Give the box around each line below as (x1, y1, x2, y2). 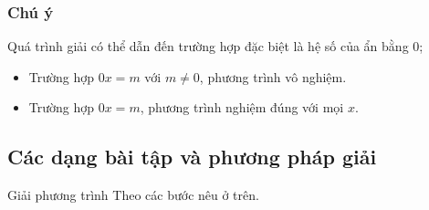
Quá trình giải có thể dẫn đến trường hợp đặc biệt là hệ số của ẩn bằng (7, 37, 409, 56)
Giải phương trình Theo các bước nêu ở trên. (7, 185, 259, 205)
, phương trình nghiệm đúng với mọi (140, 98, 344, 117)
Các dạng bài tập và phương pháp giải (7, 142, 377, 171)
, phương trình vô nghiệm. (199, 67, 347, 86)
